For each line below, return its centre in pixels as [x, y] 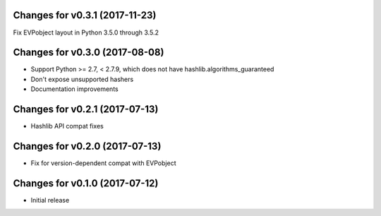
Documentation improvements [75, 89]
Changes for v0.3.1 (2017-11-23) [85, 15]
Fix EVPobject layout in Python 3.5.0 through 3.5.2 [86, 32]
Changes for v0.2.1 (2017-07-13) [86, 109]
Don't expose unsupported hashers [82, 79]
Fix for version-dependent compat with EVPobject [103, 163]
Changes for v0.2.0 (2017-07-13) [87, 146]
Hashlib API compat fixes [67, 126]
